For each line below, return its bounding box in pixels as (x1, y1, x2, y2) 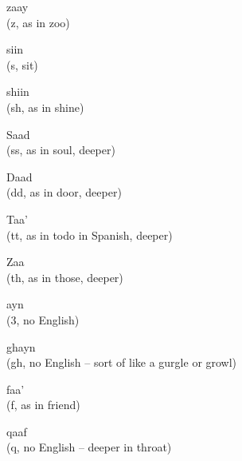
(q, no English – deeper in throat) (6, 439, 172, 455)
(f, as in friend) (6, 396, 80, 413)
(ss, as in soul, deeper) (6, 141, 115, 158)
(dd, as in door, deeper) (6, 184, 122, 201)
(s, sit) (6, 56, 38, 73)
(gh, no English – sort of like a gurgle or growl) (6, 354, 237, 371)
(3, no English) (6, 311, 80, 328)
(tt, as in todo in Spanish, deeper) (6, 226, 173, 243)
